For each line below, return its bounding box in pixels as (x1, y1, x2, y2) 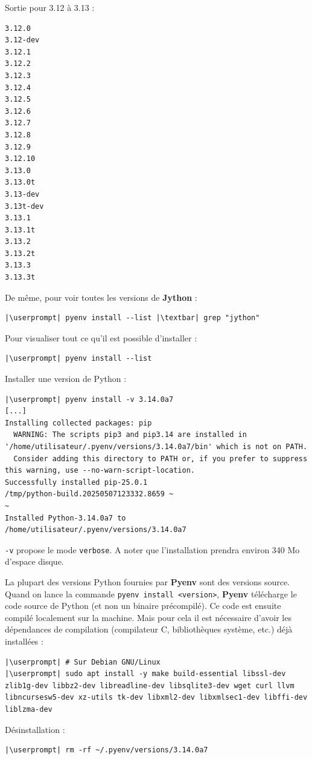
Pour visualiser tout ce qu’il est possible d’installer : (5, 331, 197, 344)
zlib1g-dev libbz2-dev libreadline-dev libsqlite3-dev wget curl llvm (5, 681, 294, 690)
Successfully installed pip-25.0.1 (5, 478, 148, 487)
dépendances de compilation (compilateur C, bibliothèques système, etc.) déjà (5, 623, 293, 636)
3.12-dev (5, 36, 40, 45)
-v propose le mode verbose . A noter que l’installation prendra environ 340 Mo (5, 543, 300, 556)
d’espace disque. (5, 555, 64, 568)
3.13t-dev (5, 202, 44, 211)
